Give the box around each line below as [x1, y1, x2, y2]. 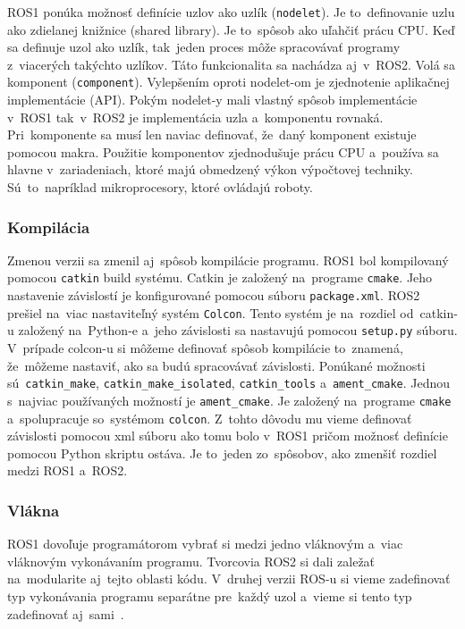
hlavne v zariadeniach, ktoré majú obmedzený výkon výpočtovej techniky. [7, 160, 413, 179]
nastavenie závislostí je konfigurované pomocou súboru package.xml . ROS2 [7, 286, 420, 305]
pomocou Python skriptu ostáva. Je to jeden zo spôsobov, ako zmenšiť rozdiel [7, 443, 437, 462]
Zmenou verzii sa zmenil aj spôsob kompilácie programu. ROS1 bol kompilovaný [7, 250, 449, 269]
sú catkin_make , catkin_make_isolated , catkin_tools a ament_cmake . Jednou [7, 373, 451, 392]
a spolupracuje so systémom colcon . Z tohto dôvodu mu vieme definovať [7, 408, 412, 427]
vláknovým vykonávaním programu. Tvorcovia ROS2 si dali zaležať [7, 551, 376, 570]
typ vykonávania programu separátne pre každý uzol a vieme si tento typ [7, 587, 412, 606]
